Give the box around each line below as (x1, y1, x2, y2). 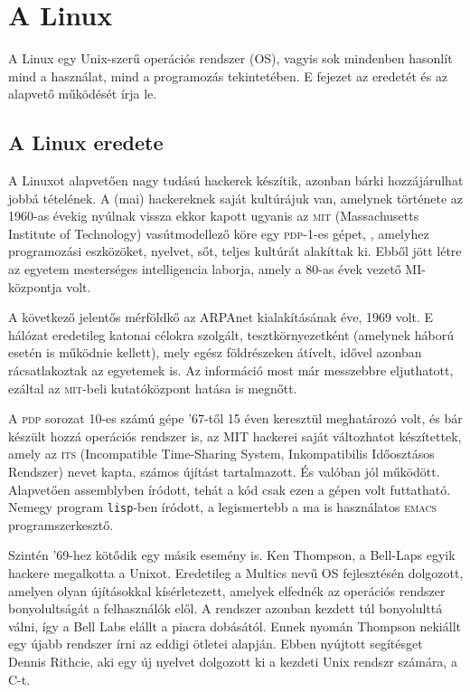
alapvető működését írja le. (8, 84, 157, 103)
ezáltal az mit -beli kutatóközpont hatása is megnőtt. (8, 378, 297, 397)
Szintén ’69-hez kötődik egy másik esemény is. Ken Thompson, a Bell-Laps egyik (8, 545, 456, 564)
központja (8, 277, 62, 296)
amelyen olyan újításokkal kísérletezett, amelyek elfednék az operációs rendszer (8, 581, 446, 600)
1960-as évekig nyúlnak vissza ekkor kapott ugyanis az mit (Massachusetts (8, 206, 419, 225)
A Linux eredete (8, 128, 164, 156)
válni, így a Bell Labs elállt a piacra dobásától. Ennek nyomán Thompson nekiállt (8, 616, 461, 635)
